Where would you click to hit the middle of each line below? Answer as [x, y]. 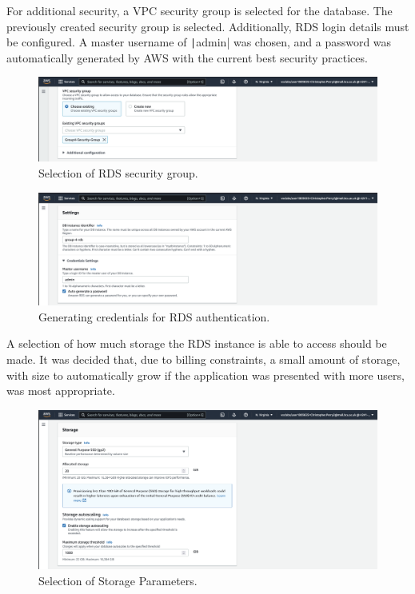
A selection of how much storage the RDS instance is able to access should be [197, 343]
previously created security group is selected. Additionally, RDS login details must [208, 26]
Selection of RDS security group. [118, 173]
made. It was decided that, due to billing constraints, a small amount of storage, [204, 359]
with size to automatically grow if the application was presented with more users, [206, 375]
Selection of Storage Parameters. [118, 580]
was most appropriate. [61, 391]
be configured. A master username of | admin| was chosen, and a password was [199, 42]
